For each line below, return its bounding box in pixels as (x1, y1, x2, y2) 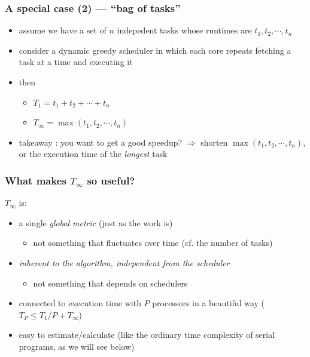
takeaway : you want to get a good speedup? (19, 136, 183, 148)
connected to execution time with (19, 297, 141, 309)
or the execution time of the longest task (19, 147, 168, 160)
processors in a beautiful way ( (152, 297, 265, 309)
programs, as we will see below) (19, 340, 135, 352)
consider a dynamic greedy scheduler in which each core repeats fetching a (19, 44, 291, 56)
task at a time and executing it (19, 56, 133, 68)
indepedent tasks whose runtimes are (117, 24, 252, 36)
